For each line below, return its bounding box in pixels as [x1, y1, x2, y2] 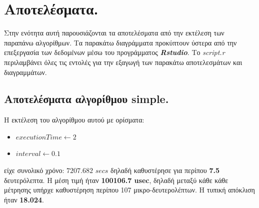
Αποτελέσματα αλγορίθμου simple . [4, 91, 169, 106]
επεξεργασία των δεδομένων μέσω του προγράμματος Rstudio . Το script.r [4, 47, 225, 57]
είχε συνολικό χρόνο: [4, 165, 64, 175]
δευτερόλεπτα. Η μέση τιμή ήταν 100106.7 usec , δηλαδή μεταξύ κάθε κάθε [4, 174, 228, 185]
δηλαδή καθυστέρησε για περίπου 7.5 [110, 165, 219, 175]
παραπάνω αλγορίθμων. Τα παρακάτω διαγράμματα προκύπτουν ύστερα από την [4, 37, 237, 47]
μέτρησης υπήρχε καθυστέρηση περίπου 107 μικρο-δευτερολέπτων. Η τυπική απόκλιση [4, 184, 255, 195]
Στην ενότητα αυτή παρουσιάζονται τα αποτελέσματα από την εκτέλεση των [4, 27, 224, 38]
